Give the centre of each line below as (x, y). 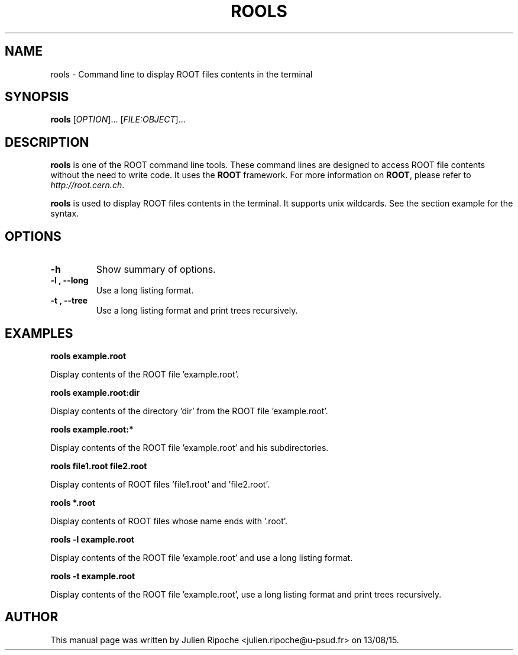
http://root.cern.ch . (88, 185)
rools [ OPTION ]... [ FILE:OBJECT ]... (118, 120)
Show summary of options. (156, 270)
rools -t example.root (93, 576)
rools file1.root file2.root (99, 466)
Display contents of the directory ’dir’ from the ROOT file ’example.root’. (189, 411)
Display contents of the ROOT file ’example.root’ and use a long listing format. (202, 557)
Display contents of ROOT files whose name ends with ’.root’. (169, 521)
